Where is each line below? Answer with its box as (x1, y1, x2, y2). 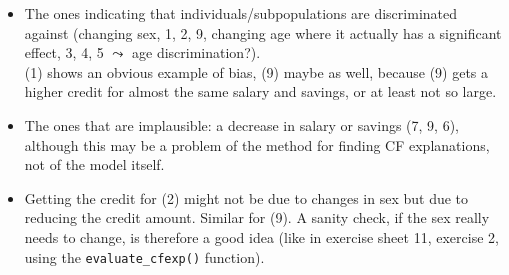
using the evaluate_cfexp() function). (24, 246, 265, 267)
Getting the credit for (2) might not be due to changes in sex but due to (24, 187, 469, 208)
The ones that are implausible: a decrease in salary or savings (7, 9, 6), (24, 114, 459, 135)
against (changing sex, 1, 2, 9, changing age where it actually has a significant (24, 22, 502, 43)
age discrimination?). (132, 42, 261, 63)
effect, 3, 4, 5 (24, 42, 104, 63)
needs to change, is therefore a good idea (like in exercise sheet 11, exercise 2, (24, 226, 499, 247)
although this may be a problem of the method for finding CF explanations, (24, 134, 490, 155)
